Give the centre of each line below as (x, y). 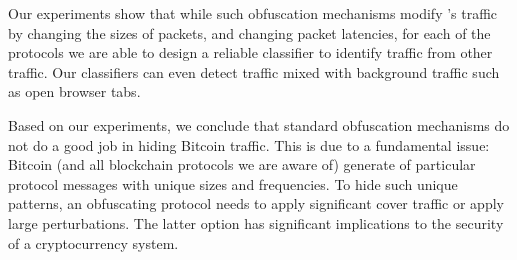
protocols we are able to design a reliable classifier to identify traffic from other (250, 52)
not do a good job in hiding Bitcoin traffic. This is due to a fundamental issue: (249, 144)
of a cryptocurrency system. (93, 242)
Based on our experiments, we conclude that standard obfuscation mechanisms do (259, 124)
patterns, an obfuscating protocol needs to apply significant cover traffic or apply (256, 203)
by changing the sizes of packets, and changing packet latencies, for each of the (249, 32)
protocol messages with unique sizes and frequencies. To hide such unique (233, 183)
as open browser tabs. (74, 91)
